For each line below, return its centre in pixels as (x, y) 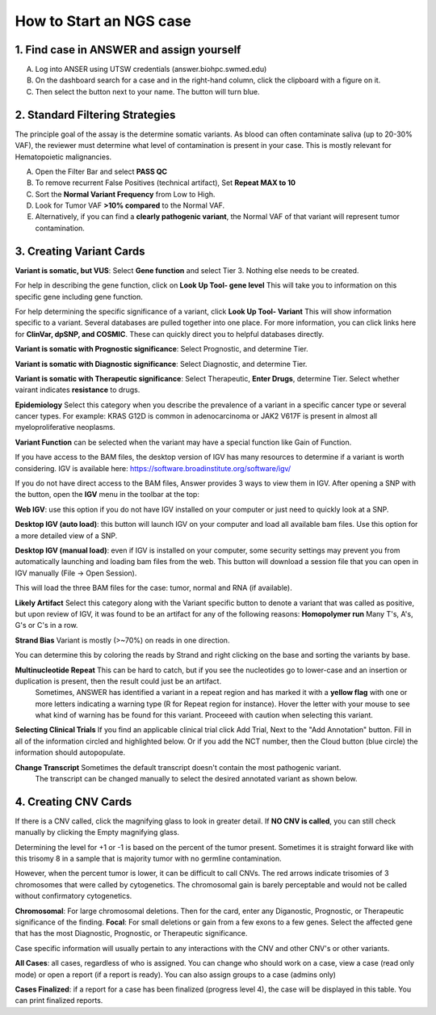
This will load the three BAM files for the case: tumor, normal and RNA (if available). (153, 588)
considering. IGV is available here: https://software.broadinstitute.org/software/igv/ (153, 468)
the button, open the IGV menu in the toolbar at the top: (107, 495)
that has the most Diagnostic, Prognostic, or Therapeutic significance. (131, 933)
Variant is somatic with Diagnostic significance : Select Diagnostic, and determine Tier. (161, 364)
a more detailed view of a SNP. (66, 535)
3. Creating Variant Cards (80, 251)
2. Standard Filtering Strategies (95, 114)
